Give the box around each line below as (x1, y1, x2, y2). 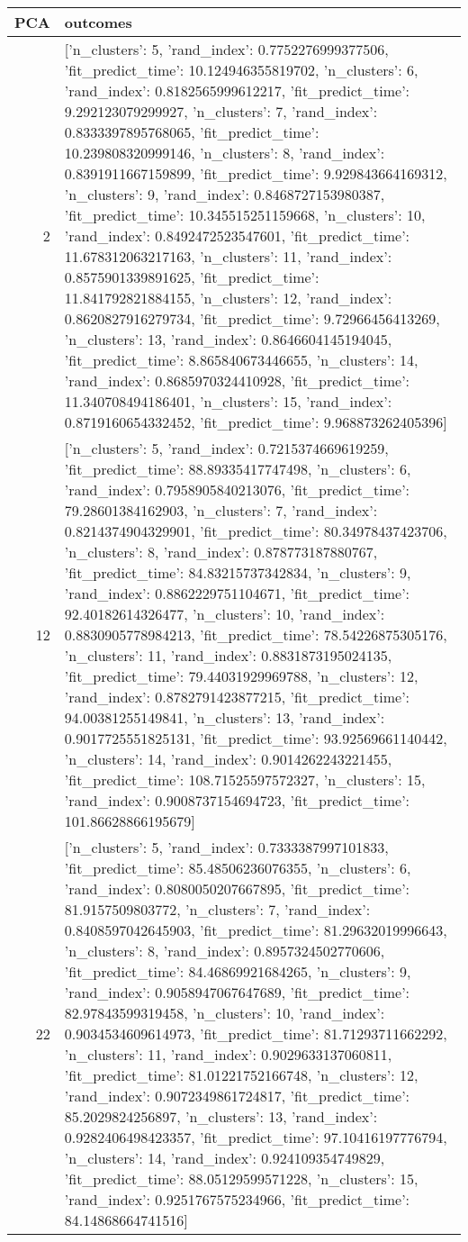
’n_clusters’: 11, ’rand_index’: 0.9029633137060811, (64, 1044, 392, 1065)
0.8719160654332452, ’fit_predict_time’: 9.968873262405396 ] (64, 412, 447, 432)
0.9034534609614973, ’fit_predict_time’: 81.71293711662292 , (64, 1023, 447, 1044)
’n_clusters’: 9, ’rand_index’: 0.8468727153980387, (64, 184, 385, 204)
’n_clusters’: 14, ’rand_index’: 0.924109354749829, (64, 1147, 385, 1168)
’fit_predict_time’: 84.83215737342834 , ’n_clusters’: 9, (64, 562, 411, 583)
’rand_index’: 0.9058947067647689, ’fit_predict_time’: (64, 982, 410, 1002)
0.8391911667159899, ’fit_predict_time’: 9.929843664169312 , (64, 163, 447, 184)
